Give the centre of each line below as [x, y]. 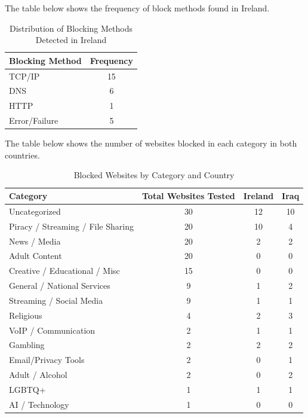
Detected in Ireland [71, 40]
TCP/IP [24, 76]
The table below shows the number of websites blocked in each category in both [151, 143]
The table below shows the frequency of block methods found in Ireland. [137, 8]
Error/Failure [34, 120]
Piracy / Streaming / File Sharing [71, 226]
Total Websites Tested [188, 196]
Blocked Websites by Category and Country [154, 175]
